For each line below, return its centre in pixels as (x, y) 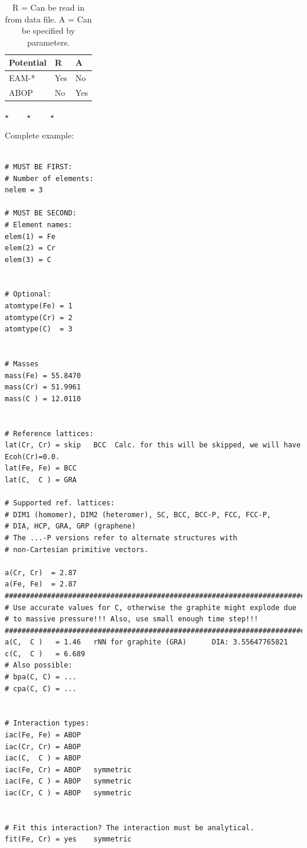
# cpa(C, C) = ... (41, 689)
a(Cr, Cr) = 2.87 (41, 573)
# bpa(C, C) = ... (41, 677)
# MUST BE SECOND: (41, 213)
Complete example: (40, 135)
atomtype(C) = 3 (39, 329)
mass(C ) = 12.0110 (43, 399)
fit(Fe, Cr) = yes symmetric (68, 839)
